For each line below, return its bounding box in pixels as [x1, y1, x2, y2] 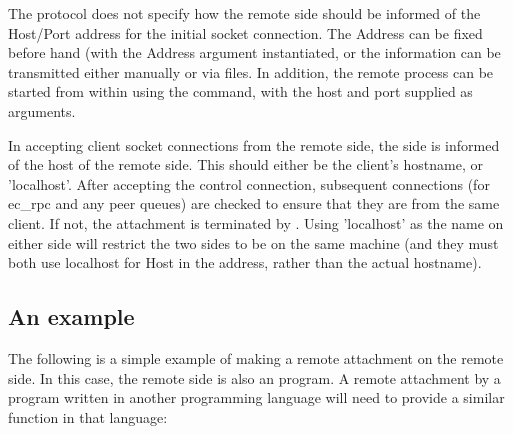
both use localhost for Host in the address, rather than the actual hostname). [8, 252, 482, 273]
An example [8, 301, 135, 332]
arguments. [8, 100, 76, 121]
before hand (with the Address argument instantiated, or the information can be [8, 42, 501, 63]
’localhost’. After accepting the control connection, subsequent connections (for [8, 173, 490, 194]
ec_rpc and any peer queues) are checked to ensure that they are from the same [8, 193, 500, 214]
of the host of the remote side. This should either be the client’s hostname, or [8, 154, 483, 175]
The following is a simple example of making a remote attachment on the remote [8, 347, 504, 368]
